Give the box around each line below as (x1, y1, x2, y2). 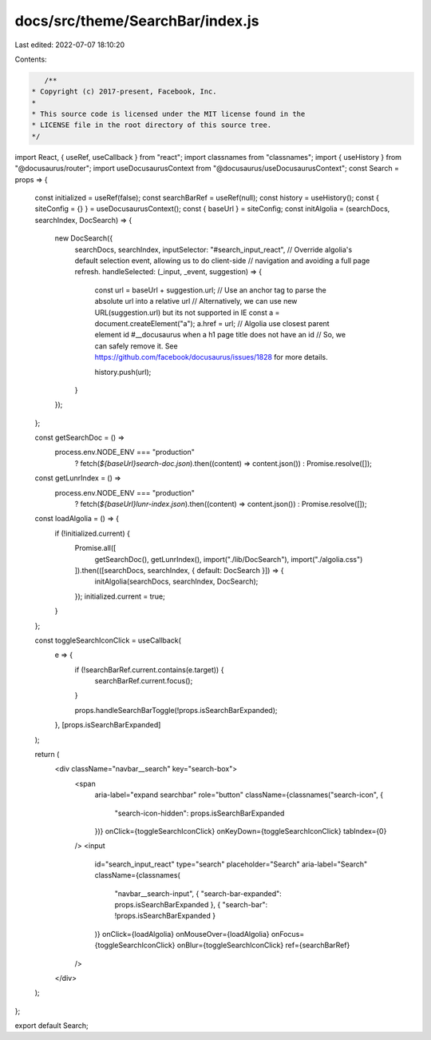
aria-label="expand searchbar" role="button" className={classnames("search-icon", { (94, 790, 383, 799)
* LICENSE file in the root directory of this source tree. (31, 121, 272, 130)
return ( (34, 750, 60, 759)
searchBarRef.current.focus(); (94, 676, 193, 686)
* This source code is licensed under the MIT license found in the (31, 110, 306, 119)
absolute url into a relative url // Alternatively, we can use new (94, 297, 298, 306)
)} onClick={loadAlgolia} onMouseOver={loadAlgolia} (94, 929, 271, 938)
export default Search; (14, 1021, 89, 1030)
